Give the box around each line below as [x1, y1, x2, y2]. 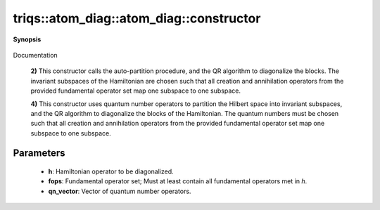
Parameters [13, 147, 65, 159]
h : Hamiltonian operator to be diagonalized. [48, 167, 174, 176]
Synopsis [13, 35, 42, 44]
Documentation [13, 51, 58, 59]
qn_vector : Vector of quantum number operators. [48, 187, 191, 195]
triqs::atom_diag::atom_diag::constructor [13, 11, 261, 26]
